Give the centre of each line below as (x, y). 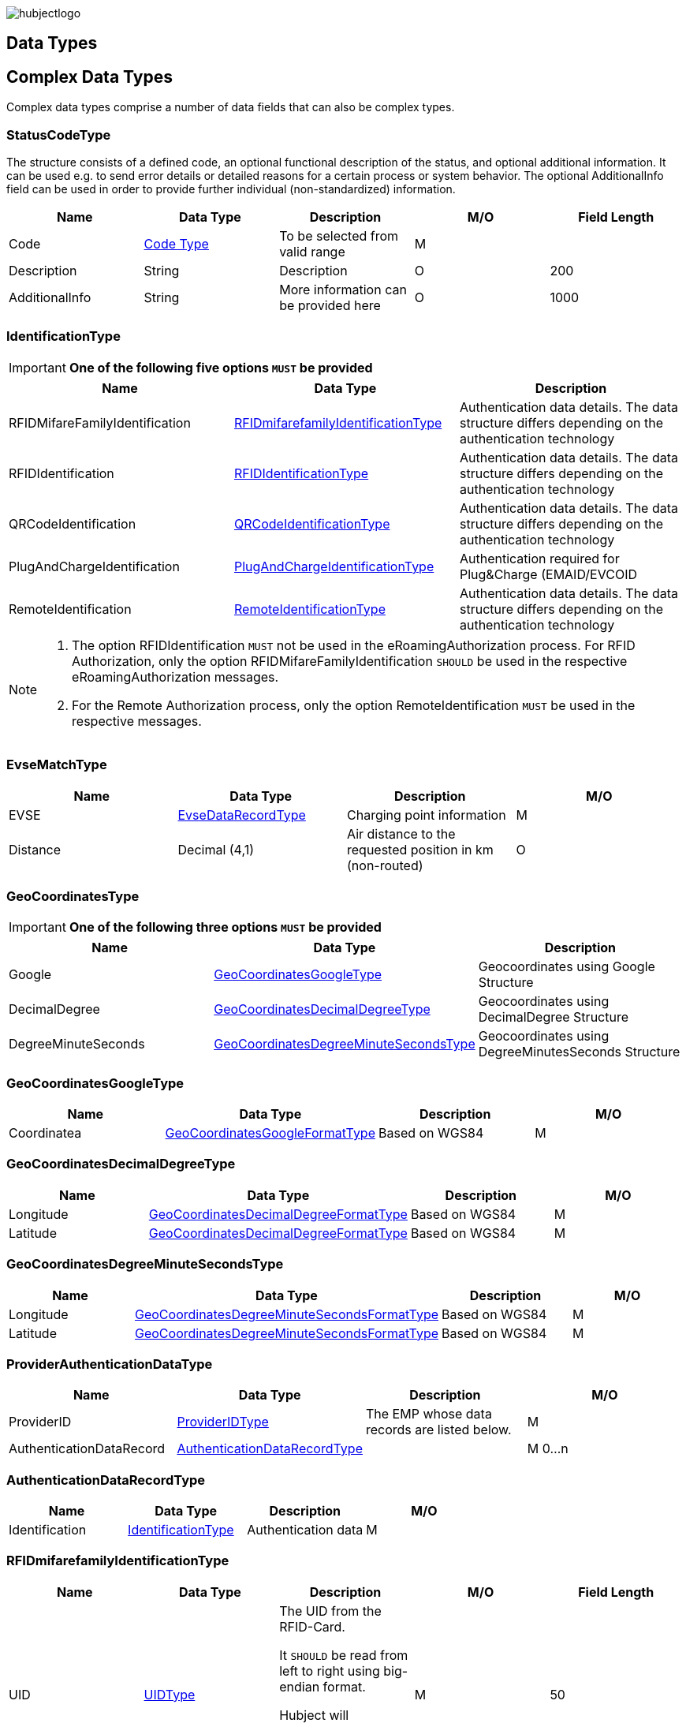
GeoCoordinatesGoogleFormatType (270, 1133)
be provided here (330, 306)
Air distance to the (401, 833)
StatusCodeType (59, 135)
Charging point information (427, 815)
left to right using (330, 1671)
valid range (312, 252)
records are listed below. (438, 1430)
